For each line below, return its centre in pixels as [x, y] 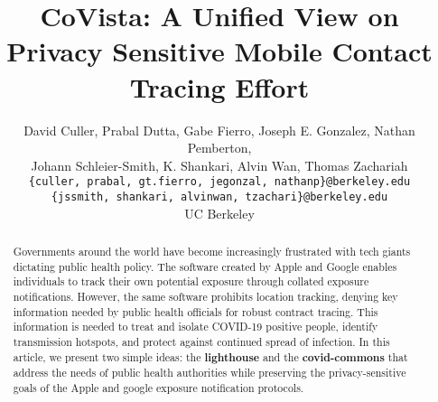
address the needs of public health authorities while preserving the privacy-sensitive [210, 373]
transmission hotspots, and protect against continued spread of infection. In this [201, 341]
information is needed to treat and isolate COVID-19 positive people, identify [196, 327]
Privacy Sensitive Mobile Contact [219, 51]
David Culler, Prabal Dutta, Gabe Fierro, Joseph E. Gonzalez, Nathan [219, 130]
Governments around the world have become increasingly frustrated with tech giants [212, 251]
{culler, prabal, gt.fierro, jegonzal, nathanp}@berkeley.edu [219, 182]
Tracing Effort [219, 86]
